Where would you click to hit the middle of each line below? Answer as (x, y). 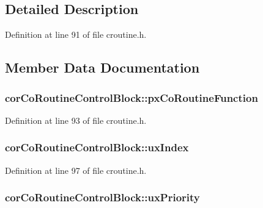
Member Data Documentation (102, 67)
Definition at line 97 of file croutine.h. (76, 170)
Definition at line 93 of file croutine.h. (76, 120)
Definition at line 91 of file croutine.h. (76, 34)
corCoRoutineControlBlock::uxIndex (97, 147)
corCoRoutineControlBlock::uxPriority (102, 197)
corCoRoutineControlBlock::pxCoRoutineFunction (131, 97)
